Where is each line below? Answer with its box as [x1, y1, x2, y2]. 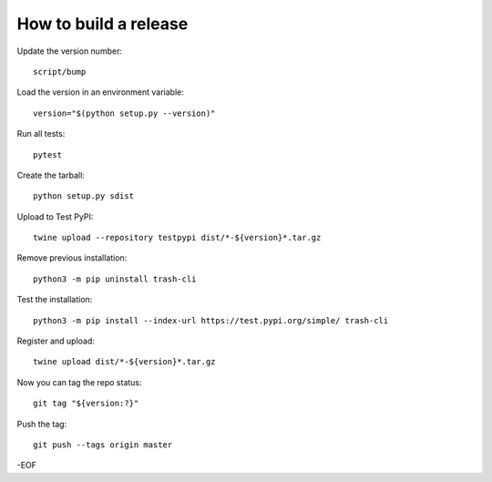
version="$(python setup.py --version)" [33, 108, 216, 118]
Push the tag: [16, 418, 67, 429]
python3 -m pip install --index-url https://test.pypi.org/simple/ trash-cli [33, 315, 389, 325]
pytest [33, 149, 63, 159]
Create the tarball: [16, 169, 86, 180]
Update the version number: [16, 46, 123, 56]
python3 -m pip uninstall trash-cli [33, 273, 197, 284]
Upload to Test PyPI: [16, 210, 94, 222]
